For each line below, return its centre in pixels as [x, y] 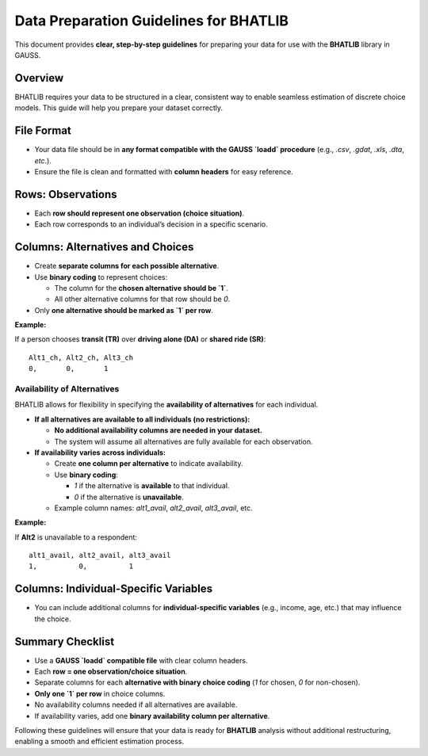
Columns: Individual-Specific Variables [114, 589]
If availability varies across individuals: [100, 452]
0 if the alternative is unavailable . [129, 497]
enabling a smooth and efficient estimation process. [99, 742]
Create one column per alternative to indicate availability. [149, 464]
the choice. [53, 619]
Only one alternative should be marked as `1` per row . [124, 310]
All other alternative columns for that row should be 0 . [142, 299]
